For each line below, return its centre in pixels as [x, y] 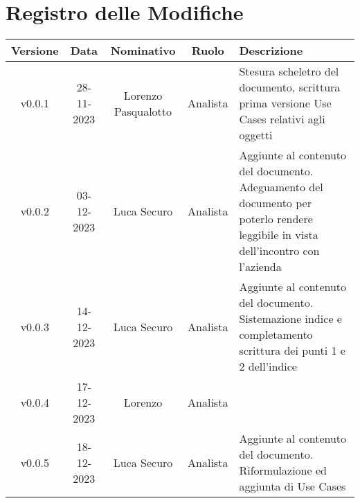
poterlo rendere [276, 219]
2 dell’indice [268, 367]
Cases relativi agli [282, 119]
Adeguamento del [281, 187]
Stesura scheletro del [289, 71]
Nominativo [143, 51]
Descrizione [271, 51]
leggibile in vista [279, 235]
